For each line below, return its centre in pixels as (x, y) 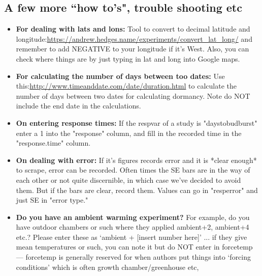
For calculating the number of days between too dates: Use (120, 76)
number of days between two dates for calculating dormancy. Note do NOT (133, 95)
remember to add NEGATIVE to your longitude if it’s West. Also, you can (133, 49)
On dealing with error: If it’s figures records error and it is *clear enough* (136, 160)
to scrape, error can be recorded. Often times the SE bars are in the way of (133, 170)
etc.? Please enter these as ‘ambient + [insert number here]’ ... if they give (132, 237)
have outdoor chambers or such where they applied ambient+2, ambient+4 (133, 227)
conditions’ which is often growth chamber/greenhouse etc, (107, 267)
